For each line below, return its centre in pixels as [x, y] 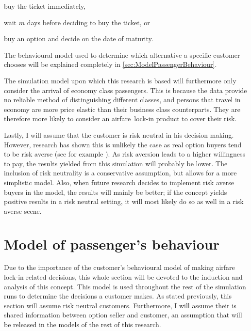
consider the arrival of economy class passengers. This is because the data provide [125, 90]
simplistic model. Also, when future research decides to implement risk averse [119, 182]
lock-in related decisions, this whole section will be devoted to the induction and [123, 277]
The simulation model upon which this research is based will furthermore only [120, 80]
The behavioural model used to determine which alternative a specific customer [122, 55]
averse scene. [23, 211]
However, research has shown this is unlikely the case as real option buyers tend [123, 144]
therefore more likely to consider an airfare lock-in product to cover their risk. [120, 118]
